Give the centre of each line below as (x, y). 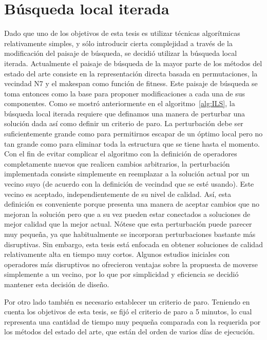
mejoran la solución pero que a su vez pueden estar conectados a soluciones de (127, 214)
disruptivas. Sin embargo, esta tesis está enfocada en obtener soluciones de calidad (133, 244)
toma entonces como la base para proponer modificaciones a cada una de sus (125, 93)
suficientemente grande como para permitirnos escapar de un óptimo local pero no (133, 134)
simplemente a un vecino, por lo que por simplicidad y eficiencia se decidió (121, 274)
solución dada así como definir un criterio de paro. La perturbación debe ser (124, 123)
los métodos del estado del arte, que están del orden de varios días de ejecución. (130, 332)
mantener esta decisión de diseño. (57, 284)
